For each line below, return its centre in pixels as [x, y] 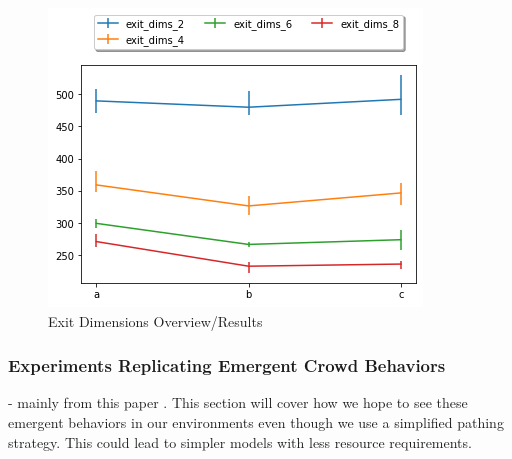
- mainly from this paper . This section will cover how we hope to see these [238, 402]
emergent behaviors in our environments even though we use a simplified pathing [256, 422]
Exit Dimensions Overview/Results [155, 320]
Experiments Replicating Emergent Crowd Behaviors [227, 365]
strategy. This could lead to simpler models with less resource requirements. [240, 441]
